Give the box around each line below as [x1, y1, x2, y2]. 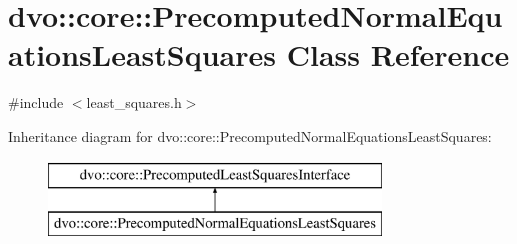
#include [8, 92, 64, 113]
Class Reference [286, 34, 510, 75]
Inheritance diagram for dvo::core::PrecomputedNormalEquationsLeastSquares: [8, 125, 492, 146]
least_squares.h [86, 92, 182, 113]
